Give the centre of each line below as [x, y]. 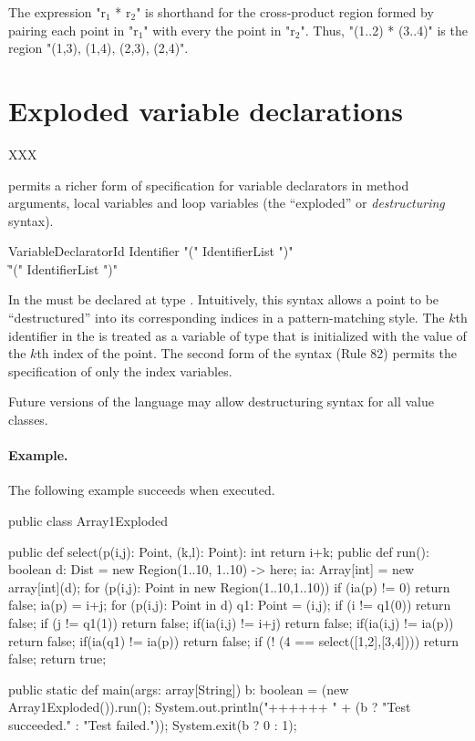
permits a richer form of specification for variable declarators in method [209, 185]
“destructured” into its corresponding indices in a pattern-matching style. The [227, 318]
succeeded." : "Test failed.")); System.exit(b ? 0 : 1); [153, 724]
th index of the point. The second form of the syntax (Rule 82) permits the [247, 353]
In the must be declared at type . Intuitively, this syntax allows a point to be [224, 299]
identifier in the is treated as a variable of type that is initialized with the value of [237, 335]
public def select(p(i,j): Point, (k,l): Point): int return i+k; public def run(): [219, 551]
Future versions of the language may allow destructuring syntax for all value [221, 401]
